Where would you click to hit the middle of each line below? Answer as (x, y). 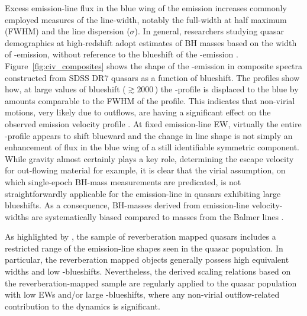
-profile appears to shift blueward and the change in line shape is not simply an (149, 135)
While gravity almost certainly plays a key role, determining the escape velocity (149, 158)
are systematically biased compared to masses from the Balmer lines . (158, 216)
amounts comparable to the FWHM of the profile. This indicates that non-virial (150, 100)
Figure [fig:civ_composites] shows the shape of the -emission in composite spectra (153, 65)
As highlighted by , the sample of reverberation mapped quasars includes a (140, 236)
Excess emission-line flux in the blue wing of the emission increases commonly (146, 8)
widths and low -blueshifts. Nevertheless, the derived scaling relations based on (148, 271)
